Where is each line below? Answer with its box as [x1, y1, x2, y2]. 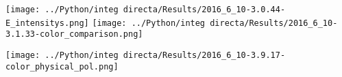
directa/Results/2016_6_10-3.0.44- [123, 5, 286, 14]
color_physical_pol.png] [5, 61, 119, 72]
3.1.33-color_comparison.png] [5, 29, 143, 40]
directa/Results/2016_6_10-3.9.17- [123, 50, 286, 60]
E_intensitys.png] [5, 18, 89, 28]
